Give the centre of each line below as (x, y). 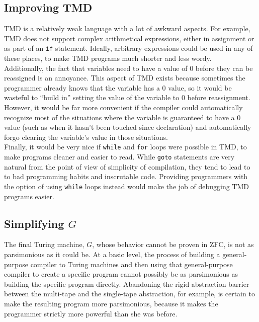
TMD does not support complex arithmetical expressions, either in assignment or (129, 38)
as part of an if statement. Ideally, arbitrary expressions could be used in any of (128, 48)
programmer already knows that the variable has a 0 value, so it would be (118, 87)
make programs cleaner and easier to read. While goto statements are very (119, 157)
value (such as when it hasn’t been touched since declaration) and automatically (128, 127)
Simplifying (34, 223)
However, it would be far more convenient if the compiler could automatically (123, 107)
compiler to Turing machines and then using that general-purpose (132, 264)
